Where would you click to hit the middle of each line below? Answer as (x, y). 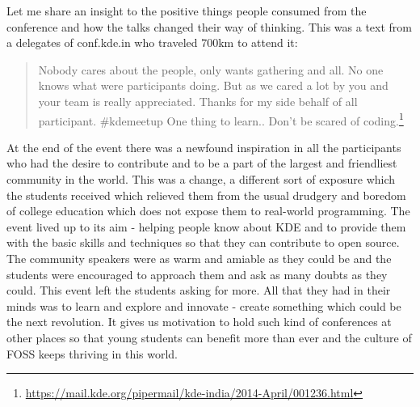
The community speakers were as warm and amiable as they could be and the (199, 258)
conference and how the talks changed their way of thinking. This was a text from (209, 26)
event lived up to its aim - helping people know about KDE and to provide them (206, 226)
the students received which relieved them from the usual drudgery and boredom (206, 195)
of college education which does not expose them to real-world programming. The (208, 211)
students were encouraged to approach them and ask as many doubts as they (197, 274)
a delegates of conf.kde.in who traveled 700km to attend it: (152, 42)
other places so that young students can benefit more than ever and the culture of (209, 337)
